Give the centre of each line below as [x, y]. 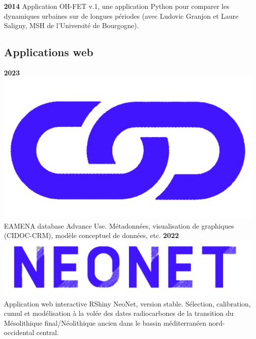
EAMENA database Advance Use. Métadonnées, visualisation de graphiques [119, 225]
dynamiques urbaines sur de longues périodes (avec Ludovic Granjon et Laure [121, 16]
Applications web [49, 52]
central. [48, 332]
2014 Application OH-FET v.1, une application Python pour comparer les [117, 6]
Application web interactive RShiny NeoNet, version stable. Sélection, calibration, [128, 303]
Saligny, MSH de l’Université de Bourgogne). [71, 25]
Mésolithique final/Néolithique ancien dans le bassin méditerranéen [105, 322]
